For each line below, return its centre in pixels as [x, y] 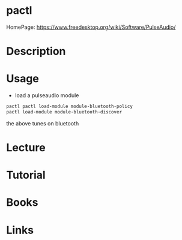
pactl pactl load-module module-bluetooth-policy [70, 106]
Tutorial [26, 175]
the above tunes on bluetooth [43, 123]
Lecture [26, 148]
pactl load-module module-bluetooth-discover [64, 112]
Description [36, 51]
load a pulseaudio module [47, 95]
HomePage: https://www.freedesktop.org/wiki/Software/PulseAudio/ [91, 27]
